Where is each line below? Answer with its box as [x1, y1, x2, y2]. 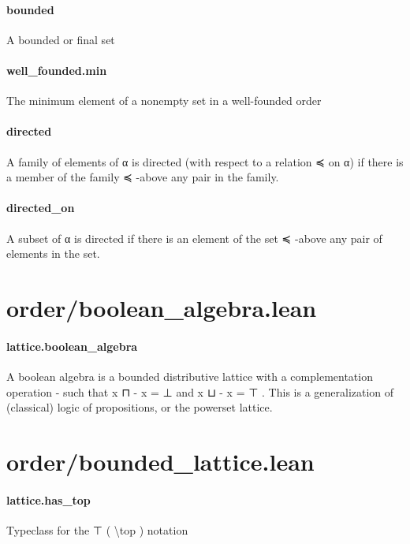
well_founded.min [6, 61, 107, 78]
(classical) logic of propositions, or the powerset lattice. [6, 399, 273, 415]
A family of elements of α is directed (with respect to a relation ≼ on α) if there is [6, 153, 404, 170]
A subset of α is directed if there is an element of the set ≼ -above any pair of [6, 229, 382, 246]
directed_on [6, 199, 75, 216]
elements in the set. [6, 245, 100, 262]
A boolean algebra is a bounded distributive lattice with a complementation [6, 367, 373, 384]
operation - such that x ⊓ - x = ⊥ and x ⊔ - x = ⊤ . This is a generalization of [6, 383, 394, 400]
